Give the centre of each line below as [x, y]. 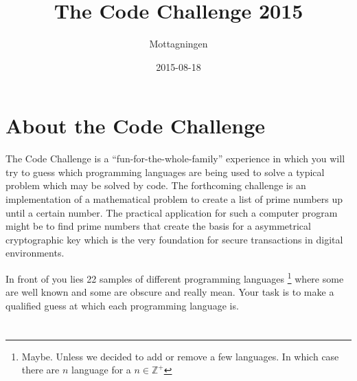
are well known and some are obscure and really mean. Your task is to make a [170, 292]
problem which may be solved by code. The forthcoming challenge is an [156, 185]
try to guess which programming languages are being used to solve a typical [165, 172]
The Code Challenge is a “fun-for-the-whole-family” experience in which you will [175, 159]
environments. [35, 253]
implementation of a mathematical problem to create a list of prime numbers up [174, 199]
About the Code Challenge [136, 126]
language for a [101, 370]
